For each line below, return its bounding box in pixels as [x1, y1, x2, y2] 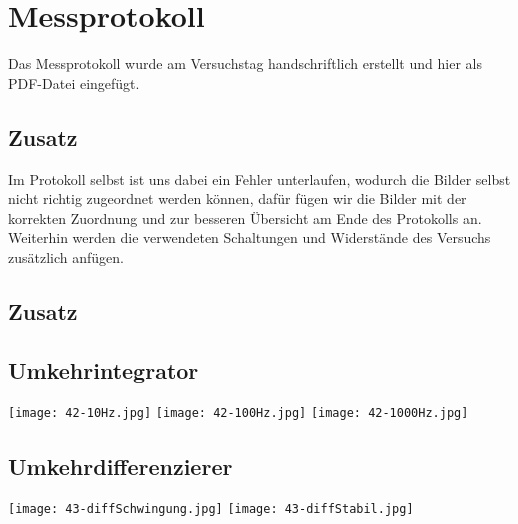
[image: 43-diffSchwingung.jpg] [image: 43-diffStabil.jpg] [8, 502, 414, 517]
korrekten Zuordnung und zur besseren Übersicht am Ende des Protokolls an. [8, 207, 482, 228]
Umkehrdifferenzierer [8, 450, 233, 481]
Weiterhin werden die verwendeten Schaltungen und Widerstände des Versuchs [8, 227, 491, 248]
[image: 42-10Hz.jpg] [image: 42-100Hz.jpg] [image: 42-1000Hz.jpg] [8, 406, 469, 421]
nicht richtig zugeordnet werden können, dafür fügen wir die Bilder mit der [8, 188, 467, 209]
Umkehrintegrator [8, 354, 199, 385]
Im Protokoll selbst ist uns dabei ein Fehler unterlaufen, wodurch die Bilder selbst [8, 168, 511, 189]
